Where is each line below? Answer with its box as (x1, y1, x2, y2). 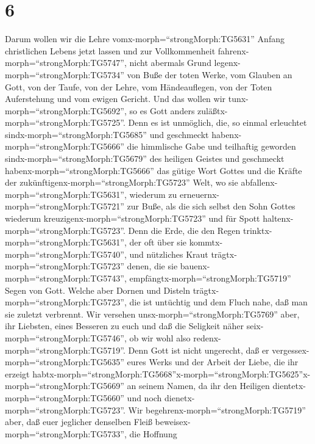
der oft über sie (129, 236, 186, 249)
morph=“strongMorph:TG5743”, (5, 272, 127, 284)
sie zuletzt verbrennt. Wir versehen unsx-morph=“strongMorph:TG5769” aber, (5, 307, 300, 320)
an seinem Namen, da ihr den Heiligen (127, 379, 270, 392)
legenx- (214, 56, 241, 69)
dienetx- (165, 391, 195, 404)
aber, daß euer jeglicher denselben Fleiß (5, 415, 152, 428)
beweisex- (155, 415, 191, 428)
